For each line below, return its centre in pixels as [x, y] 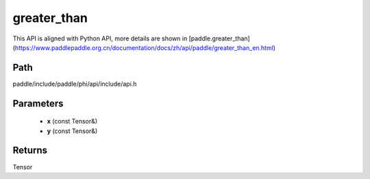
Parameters [38, 103]
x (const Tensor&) [72, 121]
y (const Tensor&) [72, 131]
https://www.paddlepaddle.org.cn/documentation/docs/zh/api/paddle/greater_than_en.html [144, 47]
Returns [30, 151]
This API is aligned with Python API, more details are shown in [100, 38]
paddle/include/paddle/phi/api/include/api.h [75, 84]
